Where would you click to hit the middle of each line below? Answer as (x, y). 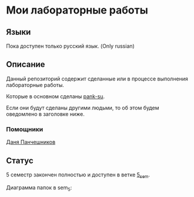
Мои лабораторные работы (77, 10)
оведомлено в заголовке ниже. (46, 114)
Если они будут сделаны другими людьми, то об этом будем (83, 108)
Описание (26, 64)
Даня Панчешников (31, 142)
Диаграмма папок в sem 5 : (39, 188)
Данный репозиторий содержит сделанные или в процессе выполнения (97, 79)
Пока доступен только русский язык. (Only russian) (71, 46)
